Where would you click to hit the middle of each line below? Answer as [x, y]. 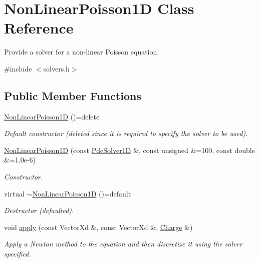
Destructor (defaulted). [39, 210]
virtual [14, 193]
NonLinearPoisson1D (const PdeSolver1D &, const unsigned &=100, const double [129, 150]
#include [18, 68]
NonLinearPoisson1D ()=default [82, 193]
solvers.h [56, 68]
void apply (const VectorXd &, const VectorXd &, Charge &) [98, 227]
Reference [39, 28]
